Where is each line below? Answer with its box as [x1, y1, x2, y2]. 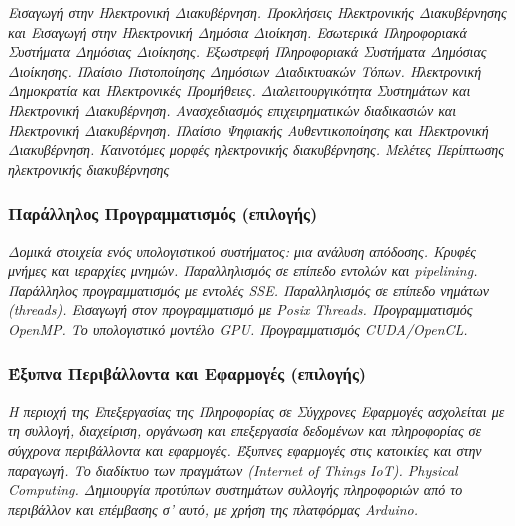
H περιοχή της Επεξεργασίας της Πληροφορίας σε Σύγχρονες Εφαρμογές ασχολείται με [8, 400, 505, 421]
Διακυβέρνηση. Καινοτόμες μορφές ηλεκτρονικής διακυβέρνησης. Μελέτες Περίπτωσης [8, 139, 504, 160]
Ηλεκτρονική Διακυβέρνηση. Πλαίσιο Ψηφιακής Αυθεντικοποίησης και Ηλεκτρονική [8, 119, 489, 140]
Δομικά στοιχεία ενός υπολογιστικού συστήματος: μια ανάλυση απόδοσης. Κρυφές [8, 240, 476, 261]
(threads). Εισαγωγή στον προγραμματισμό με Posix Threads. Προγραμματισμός [8, 299, 473, 320]
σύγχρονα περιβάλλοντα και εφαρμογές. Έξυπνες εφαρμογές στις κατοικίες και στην [8, 439, 482, 460]
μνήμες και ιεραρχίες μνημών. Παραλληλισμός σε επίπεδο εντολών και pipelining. [8, 260, 478, 281]
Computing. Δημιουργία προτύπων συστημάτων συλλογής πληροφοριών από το [8, 479, 463, 500]
